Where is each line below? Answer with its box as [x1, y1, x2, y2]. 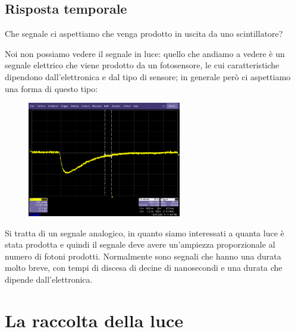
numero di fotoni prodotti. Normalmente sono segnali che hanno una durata [5, 249, 281, 262]
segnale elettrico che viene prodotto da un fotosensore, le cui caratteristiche [5, 59, 280, 71]
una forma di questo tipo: [5, 82, 98, 94]
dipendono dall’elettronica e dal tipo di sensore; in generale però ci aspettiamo [5, 70, 291, 83]
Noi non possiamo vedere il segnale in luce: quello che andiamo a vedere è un [5, 47, 285, 59]
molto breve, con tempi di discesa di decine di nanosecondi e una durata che [5, 261, 283, 274]
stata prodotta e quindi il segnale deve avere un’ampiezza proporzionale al [5, 238, 275, 251]
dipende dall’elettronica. [5, 273, 93, 285]
